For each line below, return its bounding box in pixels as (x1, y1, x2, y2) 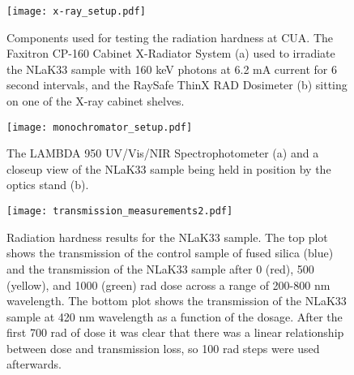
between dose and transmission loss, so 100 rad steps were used (6, 339, 320, 356)
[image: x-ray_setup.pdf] (6, 6, 146, 17)
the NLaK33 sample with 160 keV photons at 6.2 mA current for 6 (6, 60, 338, 77)
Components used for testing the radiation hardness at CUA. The (6, 28, 334, 45)
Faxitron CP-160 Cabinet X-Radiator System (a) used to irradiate (6, 45, 335, 62)
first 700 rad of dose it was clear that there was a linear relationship (6, 324, 344, 341)
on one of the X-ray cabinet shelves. (6, 93, 185, 110)
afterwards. (6, 356, 62, 373)
